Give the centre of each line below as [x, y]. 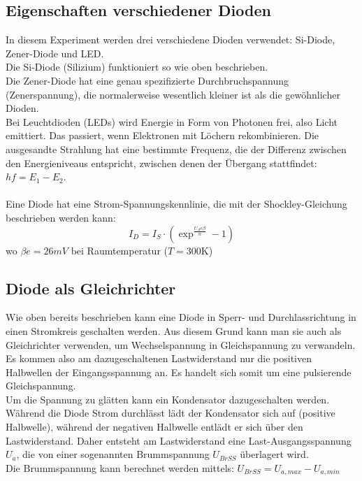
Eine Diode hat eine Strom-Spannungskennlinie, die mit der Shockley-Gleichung [176, 204]
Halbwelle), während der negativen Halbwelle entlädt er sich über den [154, 427]
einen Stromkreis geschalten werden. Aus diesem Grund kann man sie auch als [174, 330]
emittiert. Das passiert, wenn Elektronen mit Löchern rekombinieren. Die [162, 135]
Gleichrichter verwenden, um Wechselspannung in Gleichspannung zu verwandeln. [181, 344]
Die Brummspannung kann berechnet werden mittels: [120, 467]
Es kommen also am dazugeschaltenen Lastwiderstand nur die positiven [159, 358]
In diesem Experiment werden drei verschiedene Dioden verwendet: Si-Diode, [171, 40]
